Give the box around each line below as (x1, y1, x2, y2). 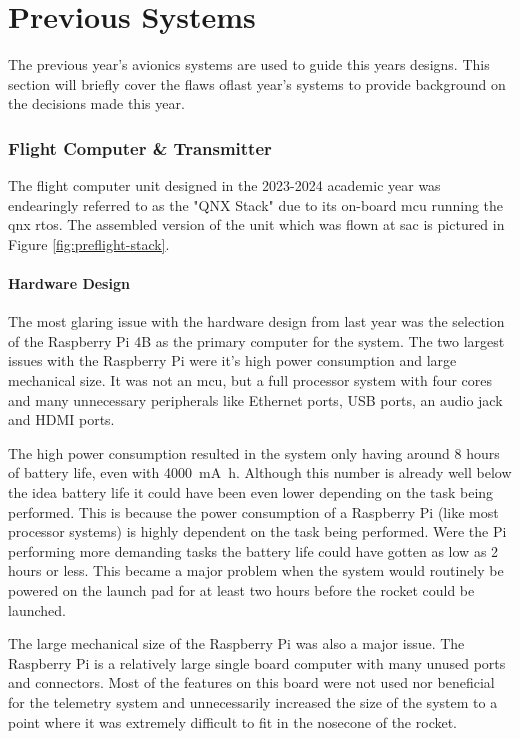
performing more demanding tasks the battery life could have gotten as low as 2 (8, 540, 499, 561)
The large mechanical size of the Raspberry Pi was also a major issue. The (8, 633, 465, 654)
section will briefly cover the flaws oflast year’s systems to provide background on (8, 73, 506, 94)
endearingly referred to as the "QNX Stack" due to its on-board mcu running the (8, 194, 504, 215)
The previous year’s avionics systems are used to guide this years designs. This (8, 54, 490, 75)
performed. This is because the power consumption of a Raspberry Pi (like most (8, 501, 499, 522)
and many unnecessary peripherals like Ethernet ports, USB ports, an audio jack (8, 389, 503, 410)
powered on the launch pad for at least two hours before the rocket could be (8, 580, 475, 601)
